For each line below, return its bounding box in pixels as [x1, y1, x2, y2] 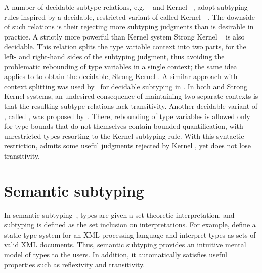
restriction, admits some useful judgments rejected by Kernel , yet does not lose [4, 140, 251, 151]
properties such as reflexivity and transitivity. [4, 259, 145, 269]
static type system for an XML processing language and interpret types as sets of [4, 229, 256, 240]
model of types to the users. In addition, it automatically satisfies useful [4, 249, 227, 259]
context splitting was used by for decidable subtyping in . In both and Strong [4, 81, 248, 91]
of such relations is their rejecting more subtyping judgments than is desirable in [4, 21, 254, 32]
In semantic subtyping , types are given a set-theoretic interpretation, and [4, 209, 235, 220]
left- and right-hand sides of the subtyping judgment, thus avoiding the [4, 51, 225, 61]
